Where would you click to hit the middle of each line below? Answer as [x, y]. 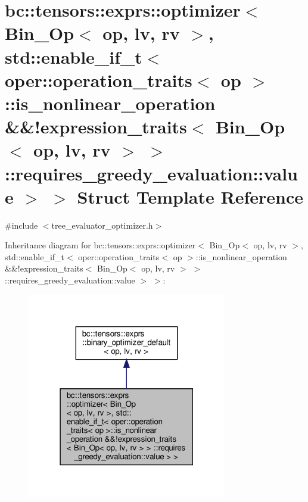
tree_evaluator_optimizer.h [102, 225]
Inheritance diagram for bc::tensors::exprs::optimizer [100, 245]
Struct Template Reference [190, 196]
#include [21, 225]
